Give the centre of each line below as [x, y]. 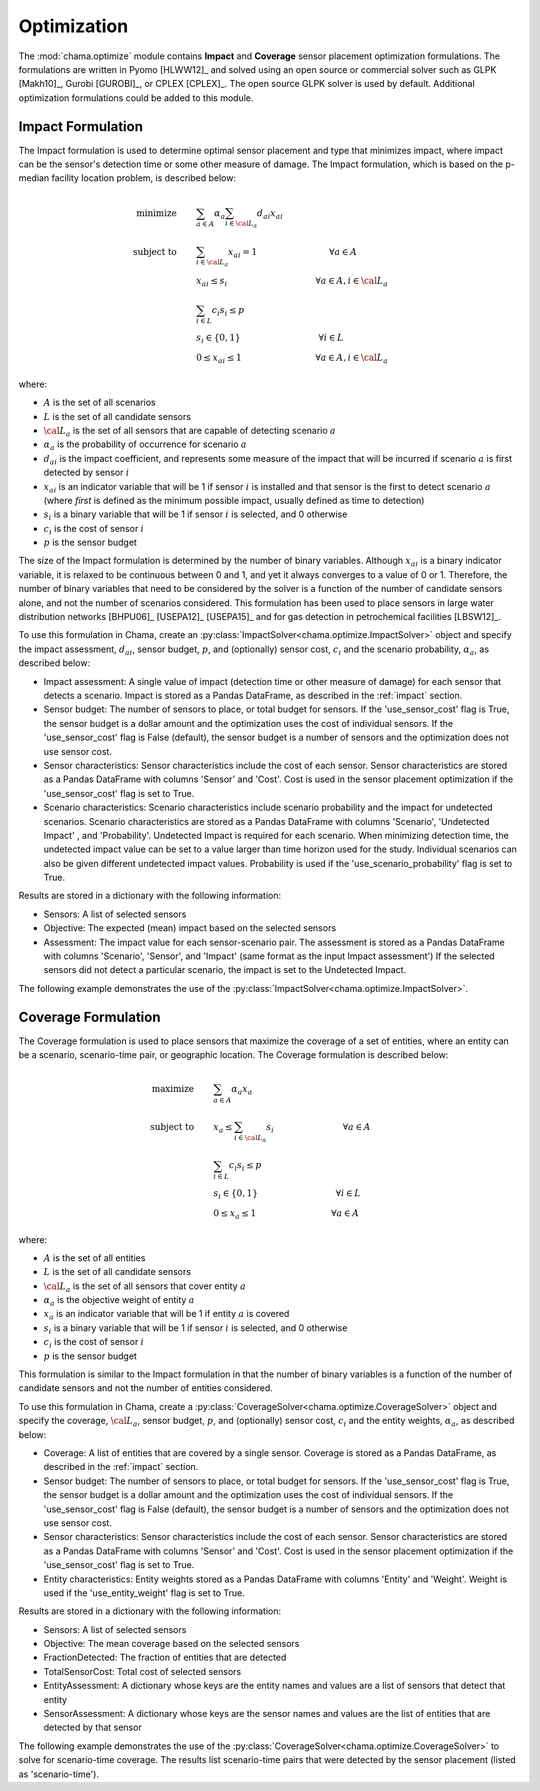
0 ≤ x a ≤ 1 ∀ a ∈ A [286, 1214]
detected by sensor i [86, 472]
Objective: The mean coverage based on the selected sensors [171, 1644]
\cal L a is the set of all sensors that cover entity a [145, 1287]
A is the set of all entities [94, 1257]
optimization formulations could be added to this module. [136, 97]
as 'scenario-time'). [59, 1774]
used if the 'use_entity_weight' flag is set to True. [144, 1592]
